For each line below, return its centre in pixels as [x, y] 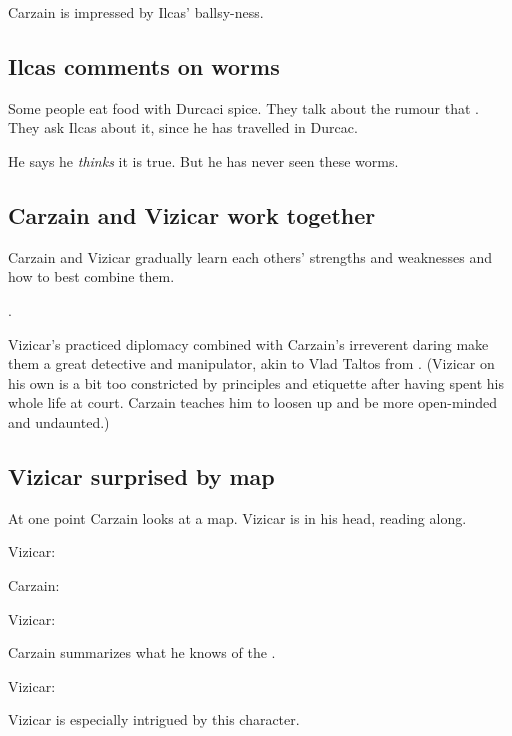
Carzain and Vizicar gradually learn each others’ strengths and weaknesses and [250, 256]
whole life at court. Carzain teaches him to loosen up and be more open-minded [253, 402]
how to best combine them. [91, 276]
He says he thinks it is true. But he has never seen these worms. [203, 160]
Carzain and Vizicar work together [192, 214]
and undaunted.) [59, 421]
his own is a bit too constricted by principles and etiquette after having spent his [256, 382]
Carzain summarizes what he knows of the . [142, 652]
